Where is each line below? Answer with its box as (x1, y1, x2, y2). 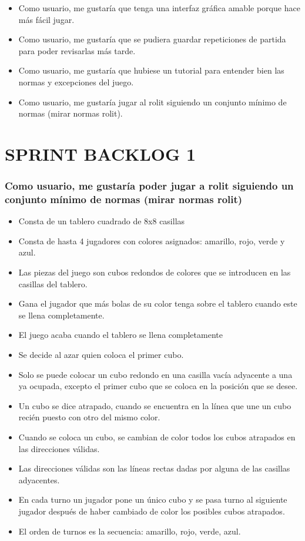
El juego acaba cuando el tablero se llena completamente (18, 328, 223, 341)
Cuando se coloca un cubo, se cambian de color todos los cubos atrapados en (18, 430, 296, 443)
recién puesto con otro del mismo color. (18, 411, 160, 423)
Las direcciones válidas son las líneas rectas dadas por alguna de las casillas (18, 462, 290, 474)
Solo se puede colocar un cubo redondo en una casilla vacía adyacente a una (18, 368, 293, 380)
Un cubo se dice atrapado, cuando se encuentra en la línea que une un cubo (18, 399, 291, 411)
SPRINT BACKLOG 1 (5, 141, 196, 165)
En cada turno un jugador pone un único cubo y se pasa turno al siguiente (18, 493, 287, 506)
